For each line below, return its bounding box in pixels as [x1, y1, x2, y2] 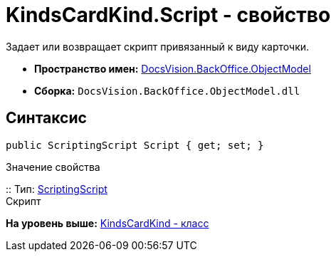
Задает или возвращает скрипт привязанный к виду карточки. [6, 40, 310, 53]
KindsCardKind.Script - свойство [6, 3, 331, 27]
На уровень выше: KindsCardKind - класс [6, 216, 209, 229]
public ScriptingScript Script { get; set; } [6, 139, 264, 151]
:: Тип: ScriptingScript [6, 182, 107, 195]
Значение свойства [6, 160, 100, 173]
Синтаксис [6, 109, 87, 127]
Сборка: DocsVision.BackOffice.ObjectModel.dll [34, 84, 300, 97]
